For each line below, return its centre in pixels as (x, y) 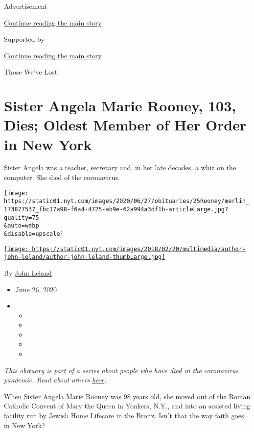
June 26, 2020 (36, 289)
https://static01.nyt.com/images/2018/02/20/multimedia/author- (139, 249)
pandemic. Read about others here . (55, 380)
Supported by (24, 39)
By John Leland (28, 272)
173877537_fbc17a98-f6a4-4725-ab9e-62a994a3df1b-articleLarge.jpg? (116, 209)
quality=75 (22, 217)
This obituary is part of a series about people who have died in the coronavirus (121, 370)
